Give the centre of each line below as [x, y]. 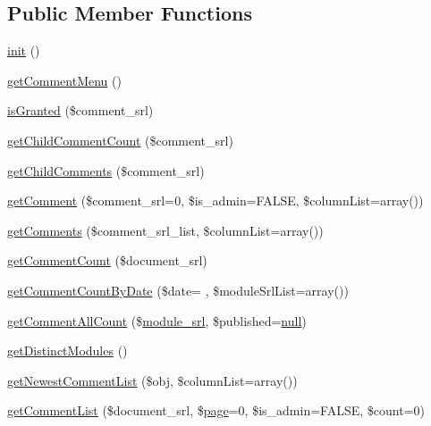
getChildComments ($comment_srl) [106, 170]
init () [24, 50]
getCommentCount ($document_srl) [107, 260]
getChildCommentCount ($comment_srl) [120, 140]
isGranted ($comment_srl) [80, 110]
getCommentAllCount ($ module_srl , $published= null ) [157, 320]
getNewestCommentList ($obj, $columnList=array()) [152, 380]
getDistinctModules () [68, 351]
